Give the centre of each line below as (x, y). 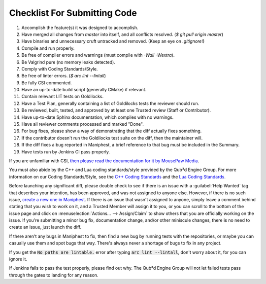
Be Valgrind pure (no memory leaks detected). (68, 62)
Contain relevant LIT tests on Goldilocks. (63, 97)
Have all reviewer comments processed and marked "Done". (83, 124)
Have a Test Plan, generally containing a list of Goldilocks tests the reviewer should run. (110, 103)
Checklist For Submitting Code (73, 13)
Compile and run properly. (48, 48)
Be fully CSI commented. (47, 83)
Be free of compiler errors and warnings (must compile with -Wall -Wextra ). (98, 55)
